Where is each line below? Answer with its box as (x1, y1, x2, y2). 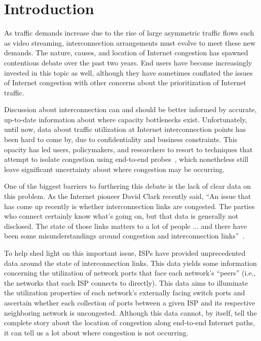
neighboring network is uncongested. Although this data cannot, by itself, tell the (4, 307, 257, 318)
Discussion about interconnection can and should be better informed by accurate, (4, 104, 257, 115)
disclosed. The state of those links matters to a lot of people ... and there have (4, 220, 247, 231)
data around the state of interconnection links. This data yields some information (4, 257, 257, 268)
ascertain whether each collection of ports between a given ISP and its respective (4, 297, 255, 308)
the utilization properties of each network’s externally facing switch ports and (4, 287, 245, 298)
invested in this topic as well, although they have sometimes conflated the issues (4, 67, 253, 78)
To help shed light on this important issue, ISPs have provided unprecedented (4, 248, 246, 258)
